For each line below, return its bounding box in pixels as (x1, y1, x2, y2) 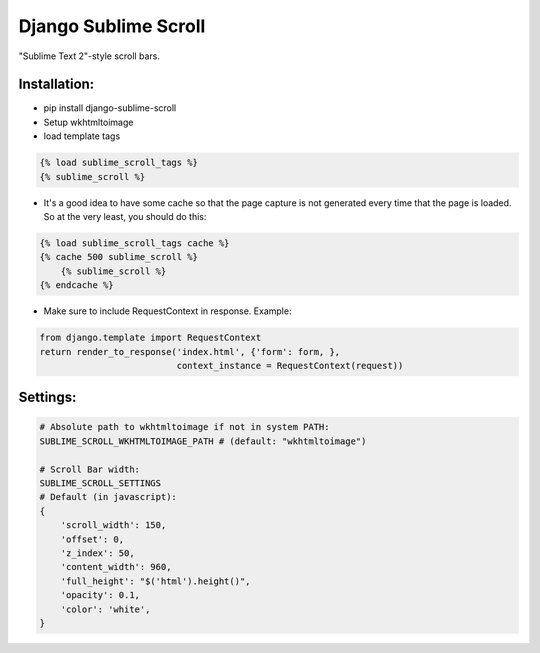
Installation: (18, 76, 95, 93)
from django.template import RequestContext (39, 332, 262, 344)
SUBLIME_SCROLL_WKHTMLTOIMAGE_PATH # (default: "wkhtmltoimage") (39, 435, 367, 447)
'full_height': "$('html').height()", (60, 575, 251, 587)
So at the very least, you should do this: (43, 210, 207, 222)
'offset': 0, (60, 533, 125, 545)
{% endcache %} (39, 280, 114, 291)
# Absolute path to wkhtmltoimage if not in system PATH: (39, 421, 330, 433)
